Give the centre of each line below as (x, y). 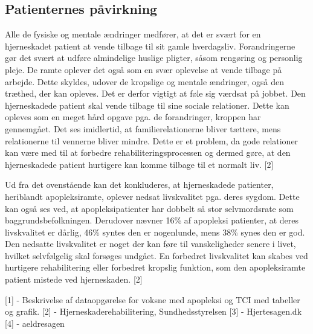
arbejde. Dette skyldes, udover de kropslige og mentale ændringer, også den (144, 81)
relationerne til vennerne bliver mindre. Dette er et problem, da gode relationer (152, 140)
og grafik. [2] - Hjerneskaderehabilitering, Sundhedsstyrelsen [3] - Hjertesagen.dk (153, 311)
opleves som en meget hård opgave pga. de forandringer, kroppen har (133, 117)
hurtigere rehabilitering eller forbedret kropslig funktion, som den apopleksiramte (155, 267)
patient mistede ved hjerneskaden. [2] (74, 279)
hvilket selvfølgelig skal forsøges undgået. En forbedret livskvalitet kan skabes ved (156, 255)
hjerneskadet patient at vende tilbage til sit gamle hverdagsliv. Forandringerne (150, 46)
